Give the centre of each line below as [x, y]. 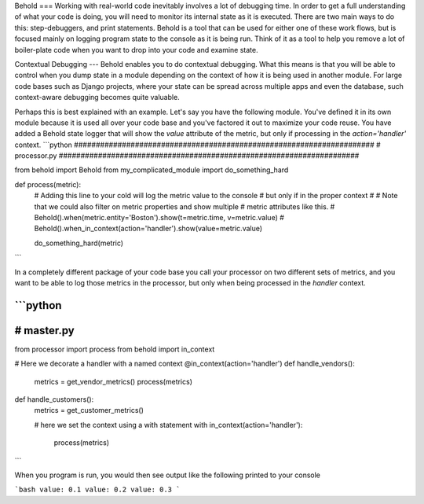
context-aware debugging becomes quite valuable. [97, 97]
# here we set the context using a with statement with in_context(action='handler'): [168, 425]
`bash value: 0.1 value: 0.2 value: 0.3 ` [97, 490]
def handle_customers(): [54, 399]
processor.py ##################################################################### [187, 156]
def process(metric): [48, 184]
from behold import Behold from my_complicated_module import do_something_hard [152, 170]
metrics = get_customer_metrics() [89, 410]
